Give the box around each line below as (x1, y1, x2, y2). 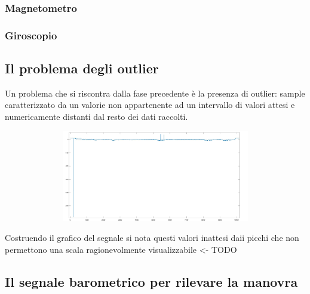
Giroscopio (5, 27, 57, 42)
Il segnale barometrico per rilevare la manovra (5, 273, 298, 291)
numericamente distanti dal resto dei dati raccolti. (5, 110, 188, 123)
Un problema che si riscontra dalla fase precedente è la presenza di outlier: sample (5, 86, 305, 99)
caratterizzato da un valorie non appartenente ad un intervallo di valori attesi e (5, 98, 295, 111)
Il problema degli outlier (5, 59, 159, 78)
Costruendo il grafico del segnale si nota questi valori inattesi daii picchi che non (5, 231, 299, 244)
